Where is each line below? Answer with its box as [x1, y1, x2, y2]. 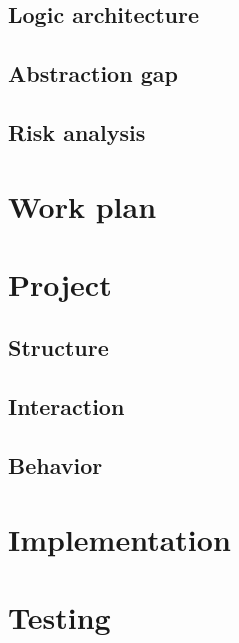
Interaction [8, 391, 125, 422]
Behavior [8, 450, 103, 481]
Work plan [8, 185, 157, 226]
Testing [8, 597, 111, 637]
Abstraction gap [8, 58, 178, 89]
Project [8, 263, 112, 304]
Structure [8, 332, 109, 363]
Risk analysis [8, 116, 146, 147]
